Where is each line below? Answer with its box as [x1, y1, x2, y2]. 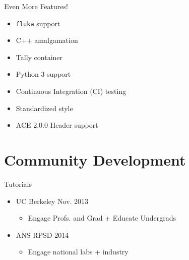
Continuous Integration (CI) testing [16, 86, 127, 96]
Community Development [4, 149, 186, 170]
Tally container [16, 51, 63, 62]
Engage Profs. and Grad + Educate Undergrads [28, 213, 176, 223]
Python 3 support [16, 69, 71, 79]
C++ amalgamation [16, 35, 78, 45]
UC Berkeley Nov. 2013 [16, 195, 89, 206]
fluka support [16, 18, 60, 28]
